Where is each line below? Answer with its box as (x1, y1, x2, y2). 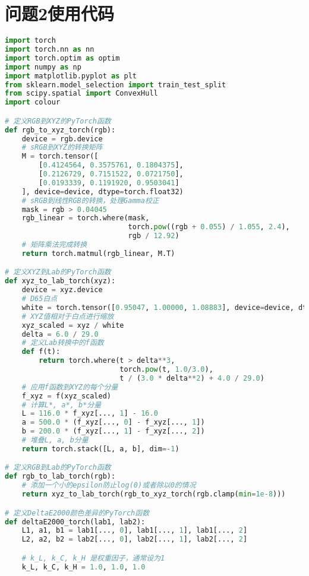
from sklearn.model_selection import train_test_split (5, 80, 226, 89)
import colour (5, 98, 61, 107)
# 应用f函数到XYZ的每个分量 (21, 382, 118, 391)
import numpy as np (5, 62, 81, 71)
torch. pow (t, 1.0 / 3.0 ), (119, 365, 213, 374)
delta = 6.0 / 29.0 (21, 330, 99, 338)
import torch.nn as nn (5, 45, 94, 53)
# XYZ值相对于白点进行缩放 (21, 312, 114, 321)
